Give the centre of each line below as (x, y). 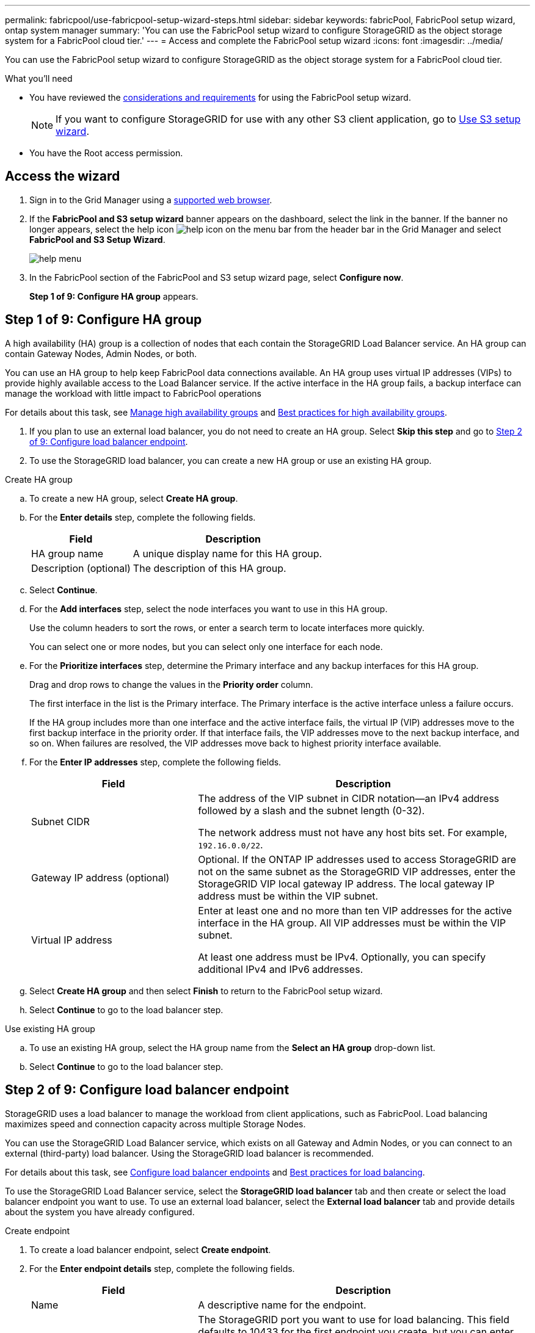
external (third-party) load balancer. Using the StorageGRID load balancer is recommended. (189, 1153)
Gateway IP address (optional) (100, 877)
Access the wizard (63, 176)
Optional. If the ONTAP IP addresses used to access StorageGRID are (357, 859)
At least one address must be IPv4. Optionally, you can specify (342, 957)
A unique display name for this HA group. (227, 553)
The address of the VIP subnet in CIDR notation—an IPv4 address (349, 798)
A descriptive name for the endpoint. (282, 1305)
